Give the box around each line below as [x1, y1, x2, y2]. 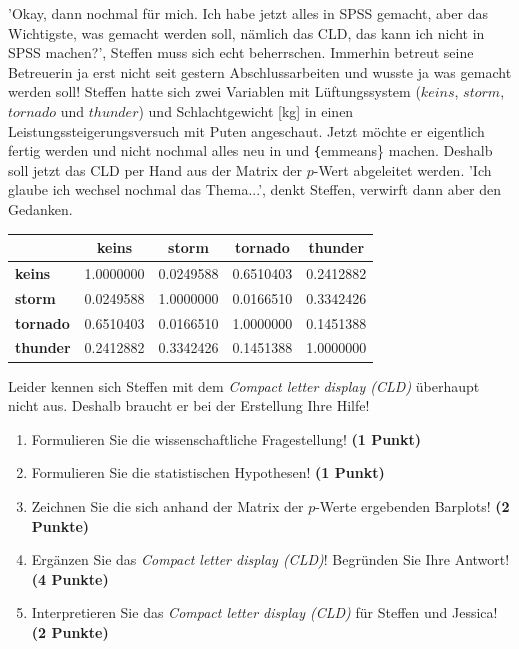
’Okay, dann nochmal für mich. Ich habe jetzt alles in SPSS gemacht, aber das [8, 3, 488, 23]
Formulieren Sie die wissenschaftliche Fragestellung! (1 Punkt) [31, 428, 422, 449]
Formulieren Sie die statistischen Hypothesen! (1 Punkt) [31, 462, 385, 483]
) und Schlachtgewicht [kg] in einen [138, 100, 354, 121]
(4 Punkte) [31, 568, 109, 589]
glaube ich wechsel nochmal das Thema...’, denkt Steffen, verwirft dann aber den [8, 179, 501, 200]
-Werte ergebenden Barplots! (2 [315, 495, 510, 516]
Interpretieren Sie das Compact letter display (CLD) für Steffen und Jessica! [31, 602, 498, 623]
